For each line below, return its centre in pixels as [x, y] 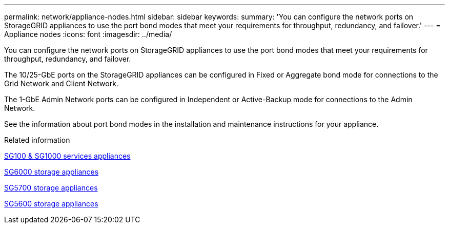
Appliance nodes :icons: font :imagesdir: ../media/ [88, 34]
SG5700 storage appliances [51, 188]
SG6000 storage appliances [52, 172]
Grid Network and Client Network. [61, 83]
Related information [37, 140]
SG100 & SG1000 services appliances [67, 156]
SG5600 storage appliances [51, 204]
